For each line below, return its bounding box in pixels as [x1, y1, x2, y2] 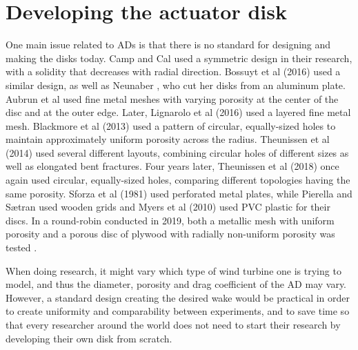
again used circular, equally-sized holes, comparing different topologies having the [6, 173, 350, 187]
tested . [6, 240, 37, 255]
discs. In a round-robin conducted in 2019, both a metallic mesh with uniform [6, 213, 335, 227]
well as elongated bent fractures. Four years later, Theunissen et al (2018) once [6, 159, 339, 173]
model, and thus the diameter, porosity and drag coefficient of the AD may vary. [6, 277, 347, 291]
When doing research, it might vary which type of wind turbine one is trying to [6, 263, 341, 278]
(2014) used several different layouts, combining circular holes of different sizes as [6, 145, 349, 159]
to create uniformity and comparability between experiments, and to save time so [6, 304, 350, 318]
